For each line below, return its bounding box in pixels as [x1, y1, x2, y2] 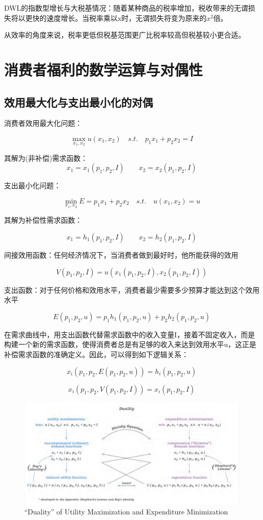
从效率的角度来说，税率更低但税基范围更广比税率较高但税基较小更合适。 [4, 29, 245, 40]
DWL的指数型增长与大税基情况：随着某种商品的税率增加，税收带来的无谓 [4, 3, 248, 13]
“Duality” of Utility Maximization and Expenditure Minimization [24, 506, 228, 517]
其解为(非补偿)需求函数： [4, 152, 88, 163]
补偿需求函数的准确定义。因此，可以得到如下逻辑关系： [4, 349, 189, 359]
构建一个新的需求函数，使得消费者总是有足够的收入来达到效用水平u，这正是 [4, 339, 256, 350]
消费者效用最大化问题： [4, 118, 82, 128]
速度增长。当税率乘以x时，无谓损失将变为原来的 [46, 12, 207, 23]
